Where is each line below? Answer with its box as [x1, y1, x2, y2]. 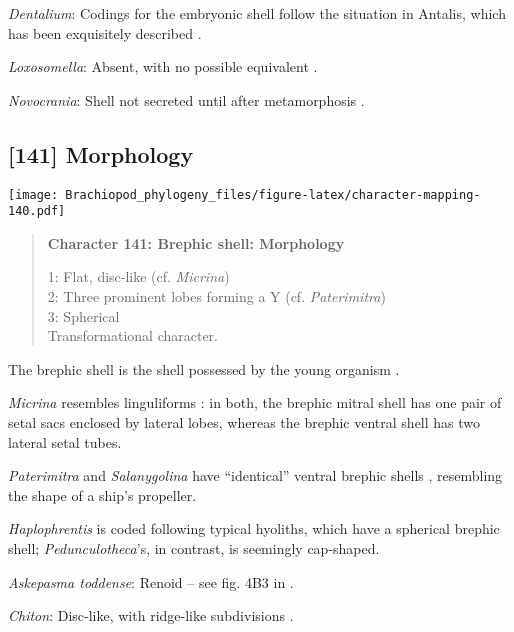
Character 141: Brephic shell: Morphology [47, 232, 345, 253]
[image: [8, 187, 59, 202]
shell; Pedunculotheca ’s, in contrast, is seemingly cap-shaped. [8, 538, 380, 559]
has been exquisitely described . [8, 22, 202, 43]
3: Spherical [47, 305, 120, 326]
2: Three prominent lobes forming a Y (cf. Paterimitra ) [47, 286, 386, 307]
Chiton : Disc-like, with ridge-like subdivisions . [8, 605, 294, 626]
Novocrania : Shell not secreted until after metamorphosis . [8, 89, 365, 110]
